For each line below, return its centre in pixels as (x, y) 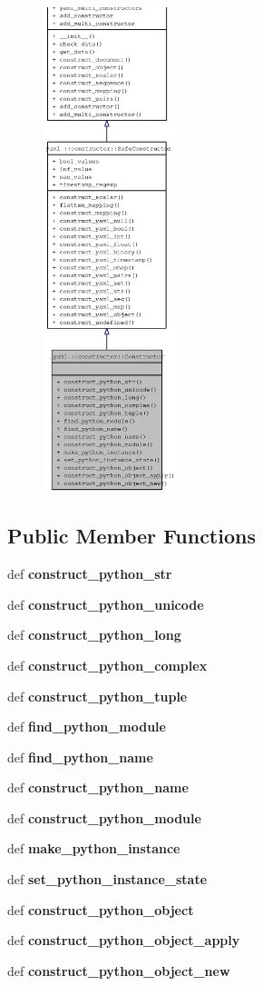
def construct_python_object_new (119, 970)
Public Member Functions (131, 536)
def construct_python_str (90, 574)
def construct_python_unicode (106, 604)
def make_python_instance (94, 848)
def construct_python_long (94, 635)
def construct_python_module (104, 817)
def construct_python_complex (107, 665)
